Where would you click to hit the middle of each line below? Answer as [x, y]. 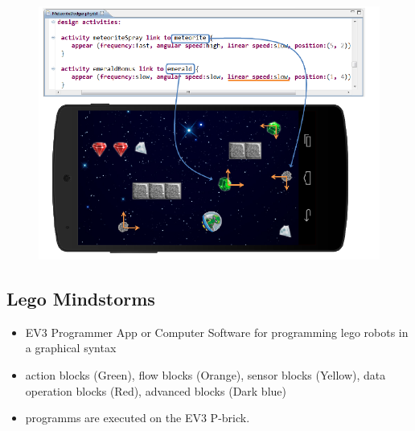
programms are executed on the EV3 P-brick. [138, 418]
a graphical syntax [71, 348]
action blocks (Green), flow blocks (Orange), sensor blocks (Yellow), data [205, 374]
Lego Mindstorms [81, 298]
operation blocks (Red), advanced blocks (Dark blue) [156, 390]
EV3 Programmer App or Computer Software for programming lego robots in [217, 332]
